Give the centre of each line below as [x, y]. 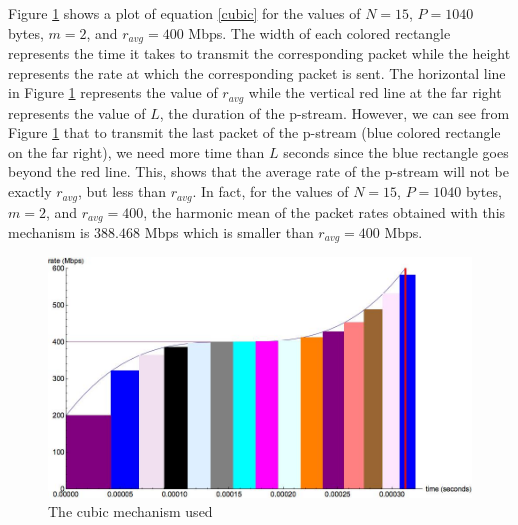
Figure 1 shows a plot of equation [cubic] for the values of [184, 13]
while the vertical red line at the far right [375, 92]
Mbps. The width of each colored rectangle [319, 32]
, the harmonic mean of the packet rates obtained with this [324, 211]
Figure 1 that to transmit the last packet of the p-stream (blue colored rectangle [254, 132]
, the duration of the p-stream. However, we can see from [334, 112]
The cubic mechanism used [130, 511]
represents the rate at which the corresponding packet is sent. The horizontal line [257, 72]
